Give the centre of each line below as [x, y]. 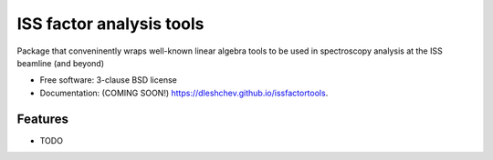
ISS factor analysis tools [110, 24]
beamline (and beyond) [61, 63]
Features [42, 119]
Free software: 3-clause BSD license [108, 80]
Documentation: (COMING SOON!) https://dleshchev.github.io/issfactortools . [184, 93]
